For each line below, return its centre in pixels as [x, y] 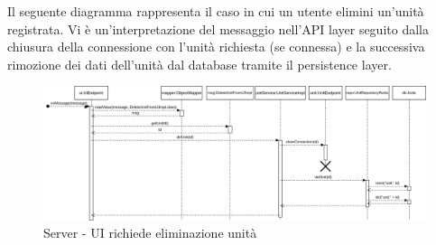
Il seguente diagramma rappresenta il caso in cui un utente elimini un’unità [216, 11]
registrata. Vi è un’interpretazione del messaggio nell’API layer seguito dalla [218, 28]
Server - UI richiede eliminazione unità [150, 233]
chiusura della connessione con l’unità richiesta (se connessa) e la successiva [216, 47]
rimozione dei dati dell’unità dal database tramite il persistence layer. [199, 64]
